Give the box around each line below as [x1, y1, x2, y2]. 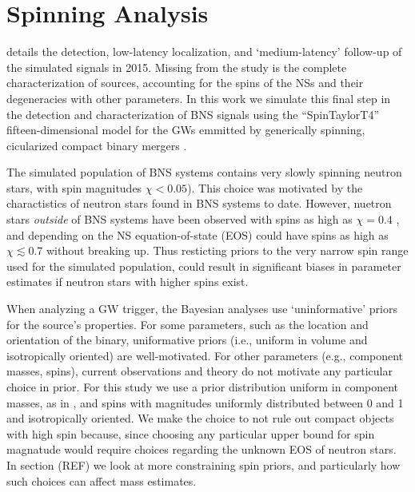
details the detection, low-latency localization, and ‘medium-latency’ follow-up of [6, 43, 402, 60]
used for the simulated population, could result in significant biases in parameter [6, 257, 401, 274]
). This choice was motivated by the [187, 179, 363, 196]
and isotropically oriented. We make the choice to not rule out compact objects [6, 410, 394, 427]
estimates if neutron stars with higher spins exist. [6, 273, 249, 290]
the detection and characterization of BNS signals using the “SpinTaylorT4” [6, 105, 380, 122]
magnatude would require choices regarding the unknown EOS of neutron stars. [6, 441, 397, 458]
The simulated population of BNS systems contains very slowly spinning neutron [6, 164, 402, 181]
